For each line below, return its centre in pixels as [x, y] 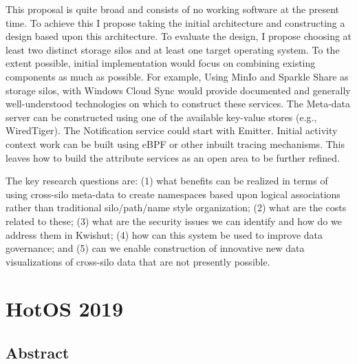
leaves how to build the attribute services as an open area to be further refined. [173, 157]
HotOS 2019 [65, 309]
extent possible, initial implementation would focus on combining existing [161, 63]
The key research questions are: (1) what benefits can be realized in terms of [167, 181]
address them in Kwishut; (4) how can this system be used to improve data [164, 234]
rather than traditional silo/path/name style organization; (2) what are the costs [176, 207]
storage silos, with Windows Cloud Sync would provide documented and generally [178, 90]
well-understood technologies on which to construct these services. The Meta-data [178, 104]
